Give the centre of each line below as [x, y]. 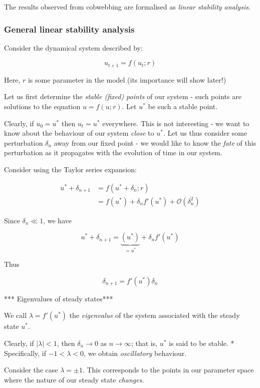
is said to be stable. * [202, 343]
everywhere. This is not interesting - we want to [176, 123]
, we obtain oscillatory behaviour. [135, 353]
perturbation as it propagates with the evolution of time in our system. [113, 152]
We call [16, 315]
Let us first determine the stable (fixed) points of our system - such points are [123, 96]
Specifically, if [25, 353]
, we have [57, 220]
